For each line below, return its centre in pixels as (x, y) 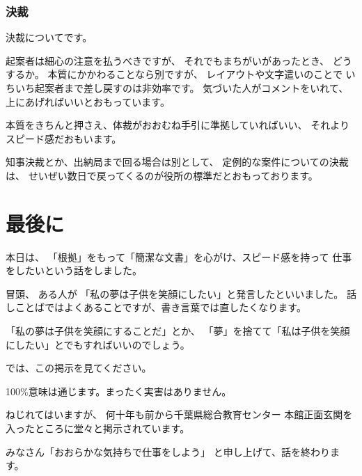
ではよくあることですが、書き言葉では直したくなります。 (175, 307)
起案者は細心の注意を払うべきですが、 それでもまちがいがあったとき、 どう (179, 60)
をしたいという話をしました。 (74, 270)
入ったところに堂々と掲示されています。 (98, 428)
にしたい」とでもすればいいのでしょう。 (98, 344)
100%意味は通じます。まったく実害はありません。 (119, 391)
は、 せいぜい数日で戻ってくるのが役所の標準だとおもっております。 (162, 175)
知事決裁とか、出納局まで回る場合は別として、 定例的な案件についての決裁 (177, 162)
